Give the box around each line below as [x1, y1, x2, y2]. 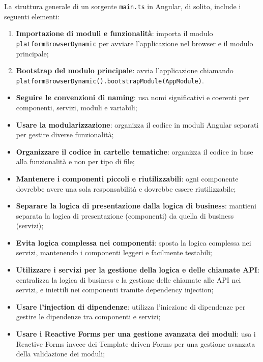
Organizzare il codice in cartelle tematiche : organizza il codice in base [16, 146, 253, 157]
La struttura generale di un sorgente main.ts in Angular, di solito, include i [4, 1, 241, 11]
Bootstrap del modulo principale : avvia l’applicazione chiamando [16, 65, 233, 76]
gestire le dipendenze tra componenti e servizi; [16, 311, 161, 322]
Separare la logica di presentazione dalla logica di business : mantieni [16, 200, 256, 211]
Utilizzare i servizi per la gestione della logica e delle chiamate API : [16, 264, 260, 275]
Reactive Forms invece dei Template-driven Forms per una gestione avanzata [16, 338, 255, 349]
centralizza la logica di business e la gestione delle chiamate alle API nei [16, 274, 241, 285]
